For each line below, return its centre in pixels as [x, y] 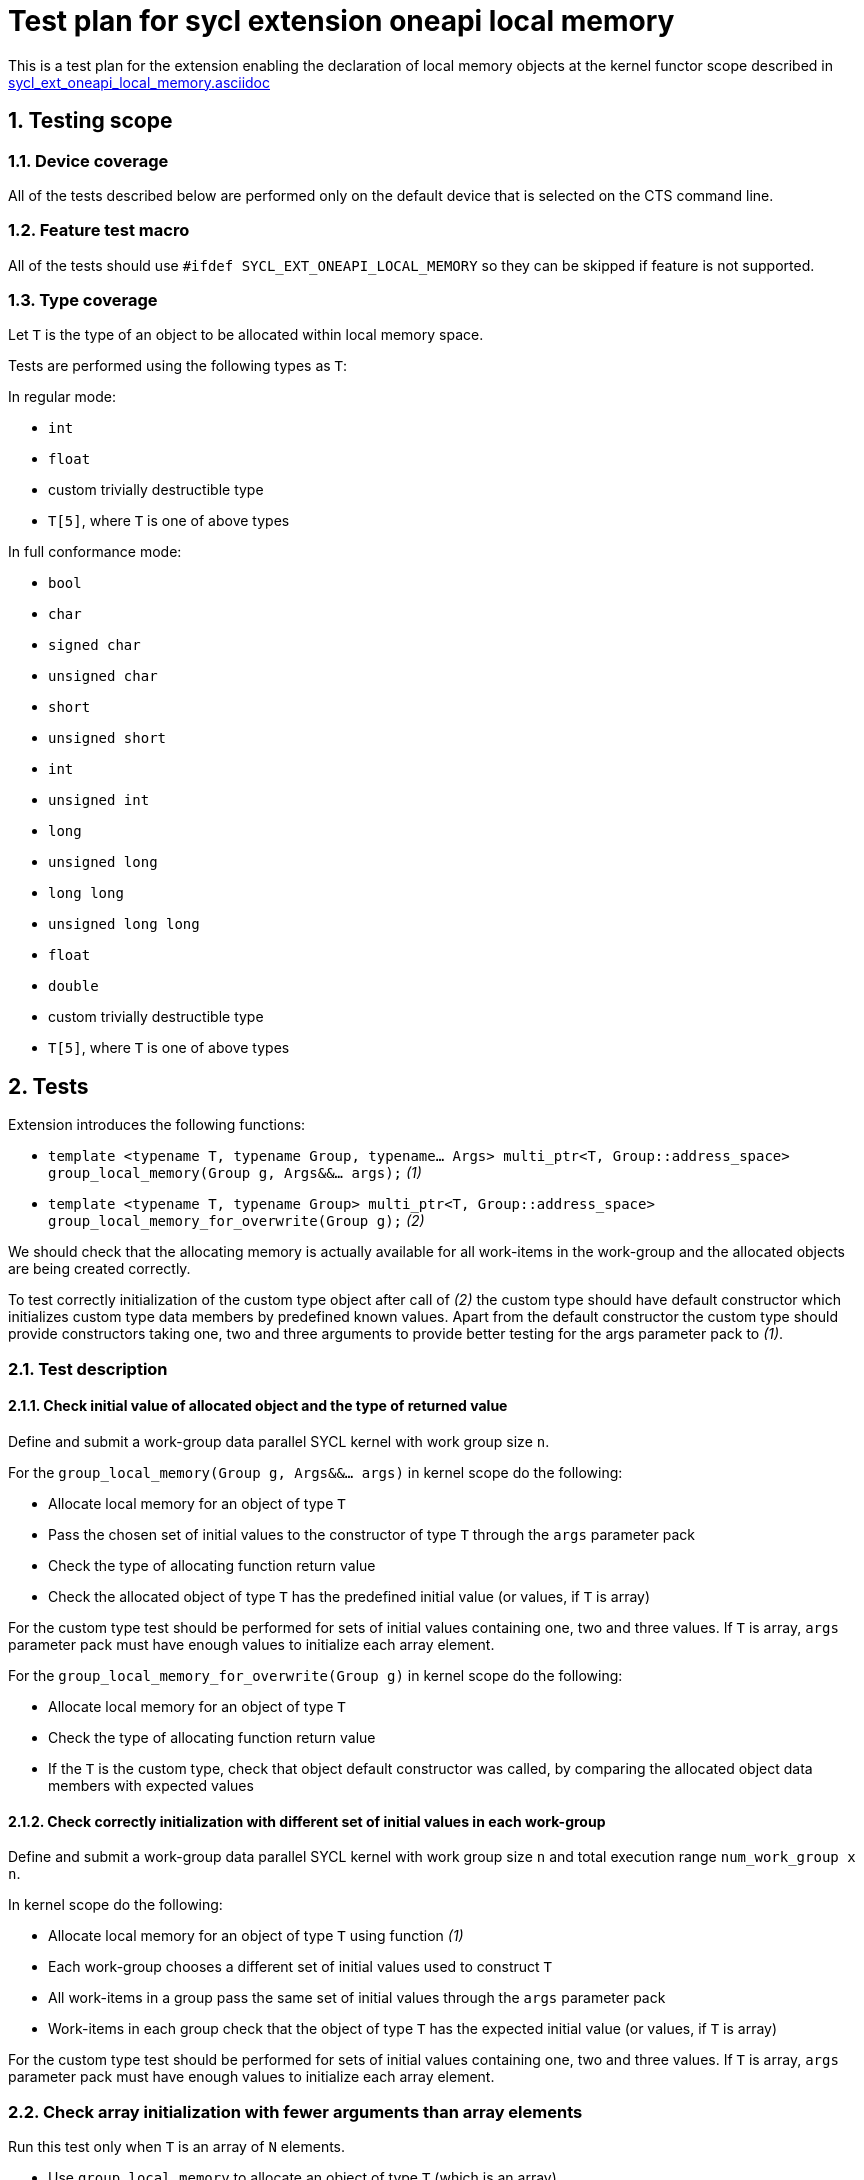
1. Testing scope [90, 121]
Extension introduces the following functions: [157, 1125]
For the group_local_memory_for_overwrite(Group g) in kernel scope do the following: [315, 1675]
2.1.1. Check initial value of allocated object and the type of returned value [258, 1406]
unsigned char [103, 676]
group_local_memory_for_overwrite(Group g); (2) [236, 1221]
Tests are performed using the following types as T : [178, 366]
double [73, 986]
